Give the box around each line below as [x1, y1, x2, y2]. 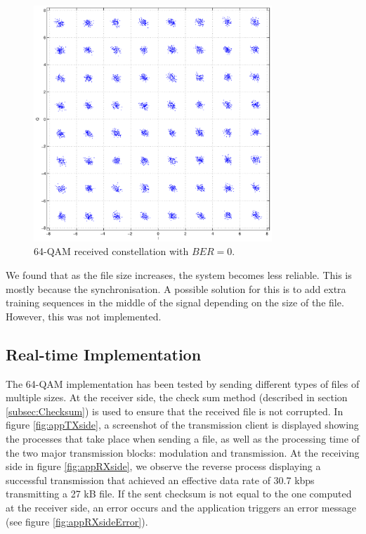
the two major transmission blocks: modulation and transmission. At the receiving [6, 445, 360, 460]
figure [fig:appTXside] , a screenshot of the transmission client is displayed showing [6, 417, 359, 432]
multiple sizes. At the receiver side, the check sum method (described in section [6, 390, 348, 405]
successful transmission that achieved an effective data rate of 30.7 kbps [6, 472, 315, 487]
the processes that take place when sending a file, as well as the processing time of [6, 431, 360, 446]
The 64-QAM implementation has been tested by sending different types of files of [6, 376, 360, 391]
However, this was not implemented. [6, 308, 162, 323]
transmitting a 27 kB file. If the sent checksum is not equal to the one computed [6, 486, 352, 501]
